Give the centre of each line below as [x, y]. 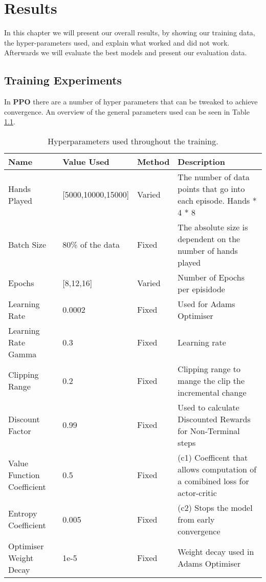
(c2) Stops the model [215, 507]
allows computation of [217, 469]
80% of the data [91, 245]
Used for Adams [206, 304]
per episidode [201, 289]
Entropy [23, 513]
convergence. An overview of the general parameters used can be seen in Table [127, 111]
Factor [20, 430]
